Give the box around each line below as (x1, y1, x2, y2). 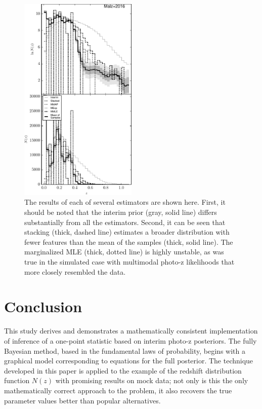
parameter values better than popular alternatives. (4, 395, 161, 405)
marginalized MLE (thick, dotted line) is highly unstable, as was (24, 246, 224, 257)
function (4, 375, 30, 386)
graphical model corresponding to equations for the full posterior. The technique (4, 355, 253, 366)
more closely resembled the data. (24, 266, 126, 277)
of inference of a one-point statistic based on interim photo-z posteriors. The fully (4, 335, 257, 346)
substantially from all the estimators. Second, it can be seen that (24, 216, 226, 227)
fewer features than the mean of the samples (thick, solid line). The (24, 236, 233, 247)
